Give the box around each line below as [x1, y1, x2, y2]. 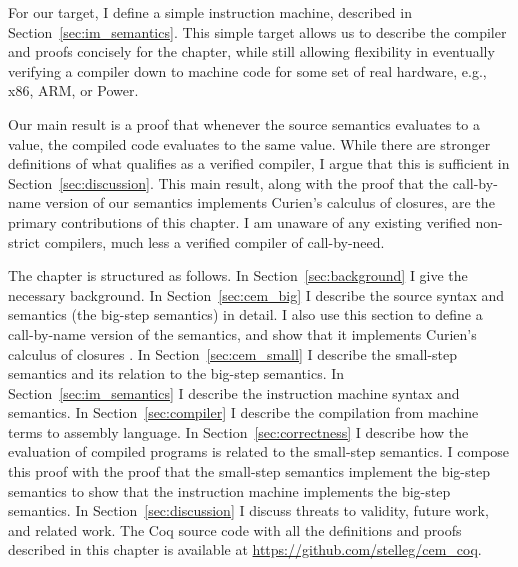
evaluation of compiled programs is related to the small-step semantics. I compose [8, 441, 510, 462]
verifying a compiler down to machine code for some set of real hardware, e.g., [8, 60, 487, 81]
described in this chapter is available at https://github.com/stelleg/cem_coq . [8, 539, 482, 560]
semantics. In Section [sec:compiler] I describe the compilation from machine [8, 402, 479, 423]
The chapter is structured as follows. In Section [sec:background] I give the [8, 265, 468, 286]
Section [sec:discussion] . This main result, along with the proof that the [8, 172, 449, 193]
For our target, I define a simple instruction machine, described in [8, 2, 412, 22]
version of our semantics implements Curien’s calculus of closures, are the [45, 192, 495, 213]
